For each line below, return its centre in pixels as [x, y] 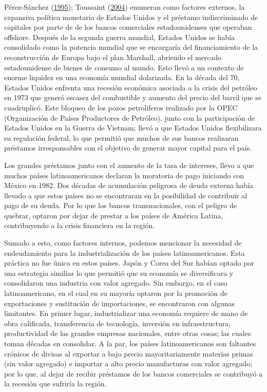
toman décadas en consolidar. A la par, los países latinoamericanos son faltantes [130, 343]
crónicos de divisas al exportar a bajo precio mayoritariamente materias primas [129, 353]
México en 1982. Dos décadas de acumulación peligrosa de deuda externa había [129, 185]
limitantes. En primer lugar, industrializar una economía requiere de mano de [126, 313]
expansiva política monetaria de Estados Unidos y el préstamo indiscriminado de [131, 17]
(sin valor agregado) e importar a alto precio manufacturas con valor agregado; [128, 363]
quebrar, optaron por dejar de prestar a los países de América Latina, [114, 215]
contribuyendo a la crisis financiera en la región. [80, 225]
